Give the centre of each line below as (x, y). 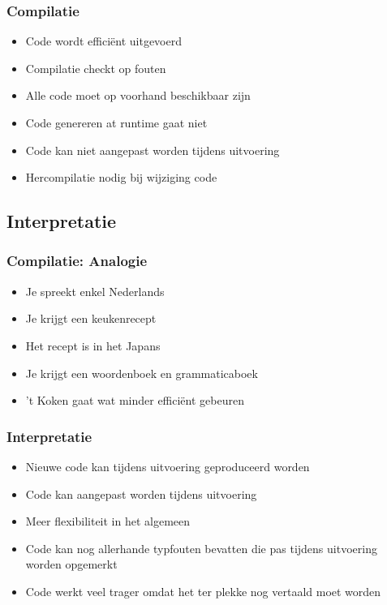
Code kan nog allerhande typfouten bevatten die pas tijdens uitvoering (201, 548)
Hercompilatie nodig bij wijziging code (121, 177)
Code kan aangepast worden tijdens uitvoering (141, 493)
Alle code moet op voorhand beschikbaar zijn (138, 95)
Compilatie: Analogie (77, 261)
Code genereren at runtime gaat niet (116, 122)
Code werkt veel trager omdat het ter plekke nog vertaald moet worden (203, 591)
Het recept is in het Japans (93, 345)
